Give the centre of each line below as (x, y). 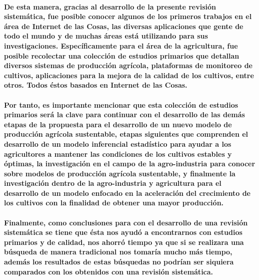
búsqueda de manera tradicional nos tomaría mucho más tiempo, (118, 252)
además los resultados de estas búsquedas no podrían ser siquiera (119, 262)
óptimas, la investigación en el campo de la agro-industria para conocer (130, 164)
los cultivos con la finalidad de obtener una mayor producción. (114, 203)
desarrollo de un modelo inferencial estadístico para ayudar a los (118, 144)
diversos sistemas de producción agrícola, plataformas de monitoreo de (128, 65)
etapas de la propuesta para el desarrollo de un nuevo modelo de (118, 124)
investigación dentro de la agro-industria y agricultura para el (113, 183)
